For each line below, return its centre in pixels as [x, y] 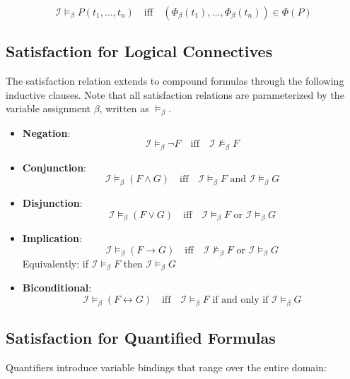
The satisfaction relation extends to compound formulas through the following [175, 81]
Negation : [46, 132]
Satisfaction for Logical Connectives [139, 51]
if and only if [240, 300]
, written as [124, 108]
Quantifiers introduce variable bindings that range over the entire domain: [166, 367]
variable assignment [48, 108]
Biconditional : [57, 288]
